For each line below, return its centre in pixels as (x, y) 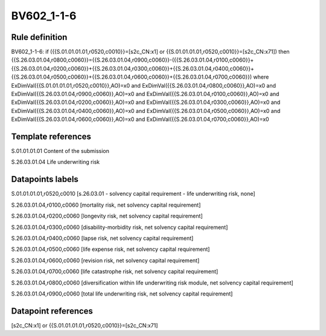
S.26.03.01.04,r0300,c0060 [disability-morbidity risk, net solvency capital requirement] (120, 227)
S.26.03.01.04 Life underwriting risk (56, 162)
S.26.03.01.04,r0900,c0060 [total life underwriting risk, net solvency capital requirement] (122, 294)
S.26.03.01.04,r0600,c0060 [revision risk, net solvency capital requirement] (105, 260)
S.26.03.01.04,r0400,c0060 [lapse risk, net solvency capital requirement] (102, 238)
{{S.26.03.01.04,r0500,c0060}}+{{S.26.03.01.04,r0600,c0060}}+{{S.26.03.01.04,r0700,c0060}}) (132, 77)
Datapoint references (52, 311)
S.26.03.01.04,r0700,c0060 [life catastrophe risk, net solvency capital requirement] (115, 271)
